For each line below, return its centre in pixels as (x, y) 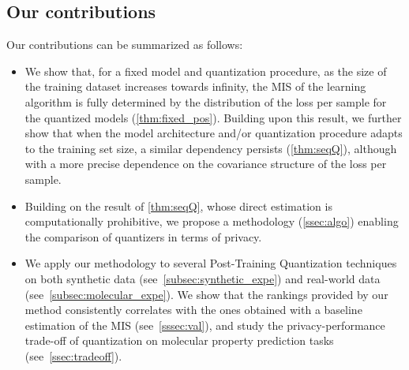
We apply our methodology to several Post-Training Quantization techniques (211, 263)
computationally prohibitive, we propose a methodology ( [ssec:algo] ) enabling (212, 221)
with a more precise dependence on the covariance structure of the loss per (206, 164)
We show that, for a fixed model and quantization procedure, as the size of (206, 71)
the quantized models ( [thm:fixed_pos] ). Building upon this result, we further (213, 117)
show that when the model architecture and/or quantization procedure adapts (214, 133)
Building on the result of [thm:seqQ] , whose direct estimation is (178, 206)
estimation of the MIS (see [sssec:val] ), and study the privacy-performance (205, 325)
